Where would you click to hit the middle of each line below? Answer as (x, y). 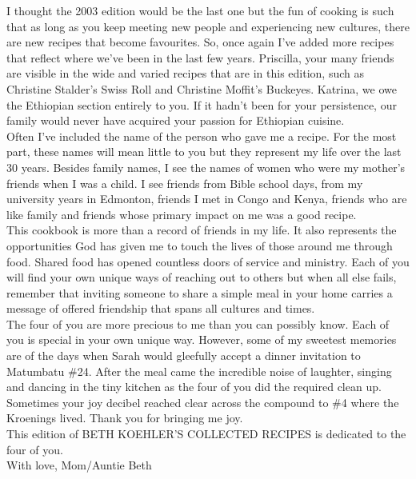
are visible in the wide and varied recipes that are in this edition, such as (185, 73)
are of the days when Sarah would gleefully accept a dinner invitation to (184, 355)
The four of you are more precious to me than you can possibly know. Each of (198, 323)
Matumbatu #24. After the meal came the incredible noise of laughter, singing (199, 371)
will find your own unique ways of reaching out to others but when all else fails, (202, 277)
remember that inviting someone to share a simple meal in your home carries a (200, 292)
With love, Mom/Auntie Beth (79, 465)
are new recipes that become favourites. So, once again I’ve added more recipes (200, 42)
